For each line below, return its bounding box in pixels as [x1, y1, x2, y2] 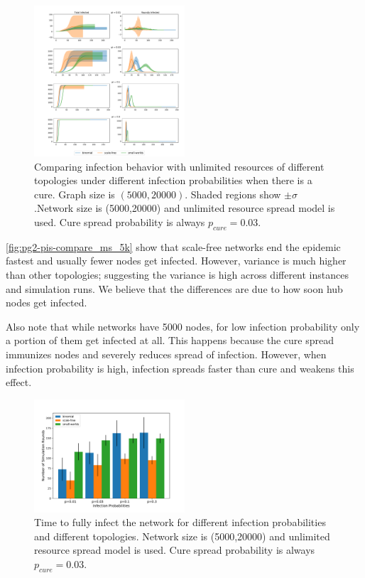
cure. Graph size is [34, 186, 115, 201]
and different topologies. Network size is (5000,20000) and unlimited [34, 528, 330, 543]
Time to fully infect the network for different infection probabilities [34, 515, 326, 530]
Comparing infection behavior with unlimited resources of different [34, 159, 325, 173]
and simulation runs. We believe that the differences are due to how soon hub [6, 281, 343, 296]
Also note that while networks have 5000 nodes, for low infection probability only [6, 319, 360, 333]
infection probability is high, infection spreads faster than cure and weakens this [6, 360, 354, 375]
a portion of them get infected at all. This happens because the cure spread [6, 333, 334, 348]
